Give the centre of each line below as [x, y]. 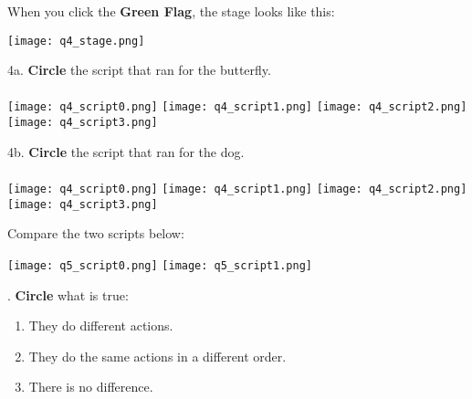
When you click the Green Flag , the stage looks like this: [171, 11]
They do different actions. [101, 325]
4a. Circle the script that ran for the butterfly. [139, 70]
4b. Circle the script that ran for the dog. [126, 151]
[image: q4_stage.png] [76, 41]
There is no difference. [91, 387]
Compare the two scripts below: [96, 233]
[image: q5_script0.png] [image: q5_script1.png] [160, 265]
